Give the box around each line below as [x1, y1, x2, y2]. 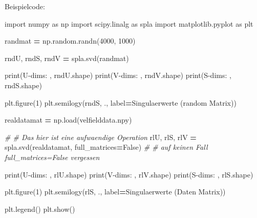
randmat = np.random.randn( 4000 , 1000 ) [5, 35, 136, 46]
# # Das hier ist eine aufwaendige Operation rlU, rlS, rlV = [5, 131, 197, 142]
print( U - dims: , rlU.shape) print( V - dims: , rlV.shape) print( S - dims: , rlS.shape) [5, 169, 253, 180]
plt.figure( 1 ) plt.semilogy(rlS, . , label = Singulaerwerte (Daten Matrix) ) [5, 186, 226, 197]
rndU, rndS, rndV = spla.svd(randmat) [5, 52, 129, 63]
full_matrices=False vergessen [5, 151, 100, 162]
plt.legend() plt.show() [5, 203, 75, 214]
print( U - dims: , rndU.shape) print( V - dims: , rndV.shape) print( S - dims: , [5, 70, 231, 81]
